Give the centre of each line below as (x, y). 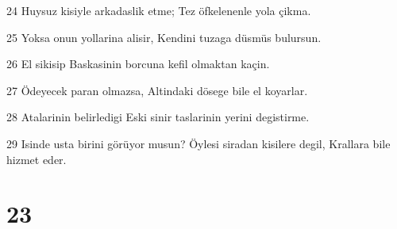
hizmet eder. (37, 159)
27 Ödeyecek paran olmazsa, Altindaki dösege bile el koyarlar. (157, 90)
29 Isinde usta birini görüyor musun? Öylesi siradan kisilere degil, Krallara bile (198, 143)
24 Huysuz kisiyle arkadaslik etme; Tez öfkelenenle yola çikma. (159, 10)
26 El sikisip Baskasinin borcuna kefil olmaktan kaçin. (138, 64)
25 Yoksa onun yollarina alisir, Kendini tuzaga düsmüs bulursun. (164, 37)
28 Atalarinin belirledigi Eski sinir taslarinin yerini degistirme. (158, 117)
